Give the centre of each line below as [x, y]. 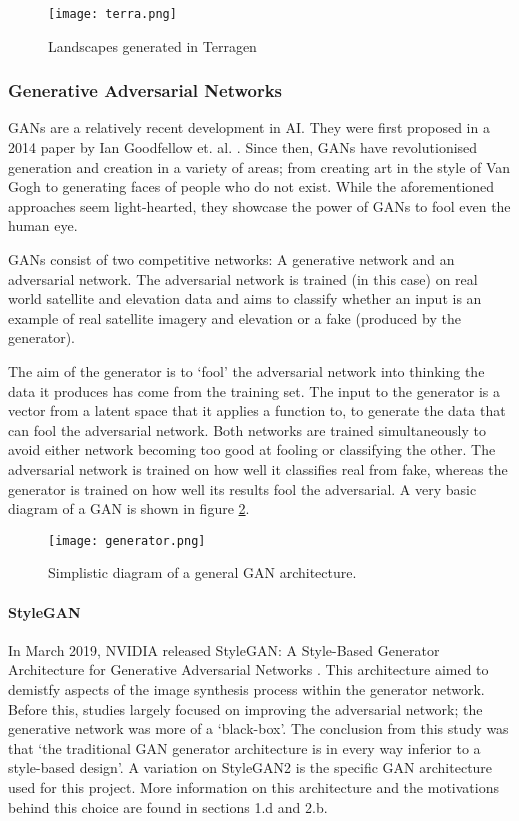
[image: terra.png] [112, 14]
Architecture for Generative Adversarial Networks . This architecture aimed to [248, 669]
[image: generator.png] [127, 540]
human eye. [43, 225]
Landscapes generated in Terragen [152, 45]
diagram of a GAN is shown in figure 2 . [129, 508]
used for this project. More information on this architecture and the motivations [253, 786]
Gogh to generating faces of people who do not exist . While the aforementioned [251, 186]
